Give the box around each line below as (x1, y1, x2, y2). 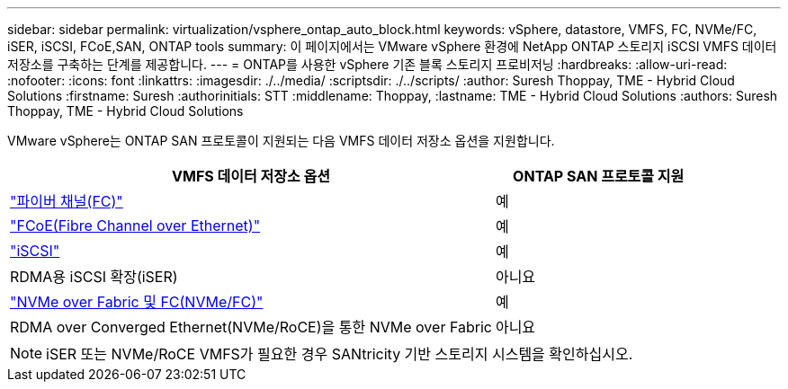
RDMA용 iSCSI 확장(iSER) (10, 268, 178, 286)
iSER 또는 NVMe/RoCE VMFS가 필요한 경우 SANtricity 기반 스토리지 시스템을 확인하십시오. (46, 345, 633, 363)
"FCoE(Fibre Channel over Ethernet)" (10, 217, 261, 234)
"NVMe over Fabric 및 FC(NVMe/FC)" (10, 293, 264, 311)
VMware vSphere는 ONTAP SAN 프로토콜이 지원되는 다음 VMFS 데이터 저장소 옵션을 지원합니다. (7, 133, 555, 148)
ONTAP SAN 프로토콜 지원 (513, 167, 685, 185)
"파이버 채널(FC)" (10, 192, 123, 210)
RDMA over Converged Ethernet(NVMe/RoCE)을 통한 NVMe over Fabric (10, 318, 492, 336)
